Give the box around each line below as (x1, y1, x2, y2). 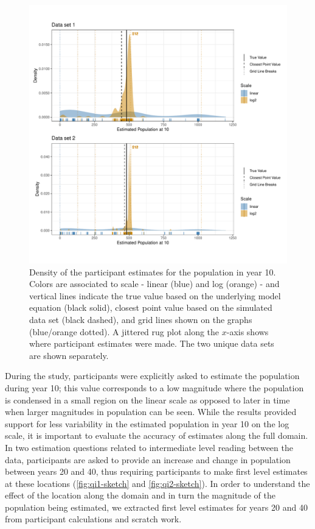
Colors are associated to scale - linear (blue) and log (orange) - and (29, 277, 280, 290)
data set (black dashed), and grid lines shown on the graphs (29, 313, 252, 325)
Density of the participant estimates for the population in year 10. (29, 265, 276, 278)
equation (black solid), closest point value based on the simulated (29, 301, 272, 314)
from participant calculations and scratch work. (5, 513, 182, 525)
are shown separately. (29, 349, 109, 361)
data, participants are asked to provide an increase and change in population (5, 453, 291, 466)
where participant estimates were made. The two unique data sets (29, 337, 274, 350)
